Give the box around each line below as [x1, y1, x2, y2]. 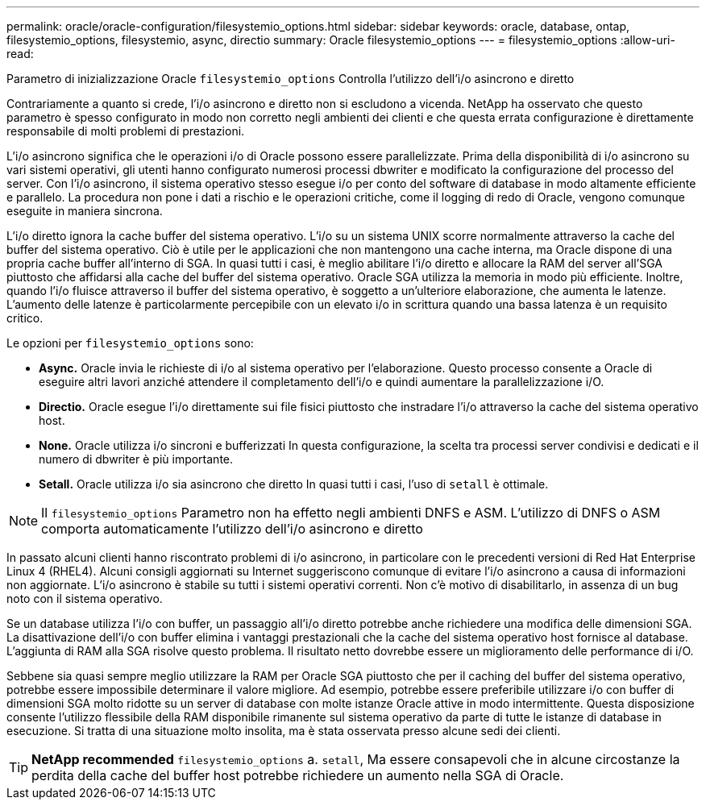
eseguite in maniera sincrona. [6, 204, 163, 218]
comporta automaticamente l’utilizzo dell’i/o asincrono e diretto [41, 521, 423, 537]
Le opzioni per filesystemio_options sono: [6, 336, 254, 350]
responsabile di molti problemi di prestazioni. [6, 124, 245, 138]
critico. [6, 311, 44, 325]
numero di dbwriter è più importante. [39, 452, 234, 466]
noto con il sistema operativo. [6, 592, 163, 605]
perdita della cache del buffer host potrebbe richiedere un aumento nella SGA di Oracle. [31, 767, 564, 783]
